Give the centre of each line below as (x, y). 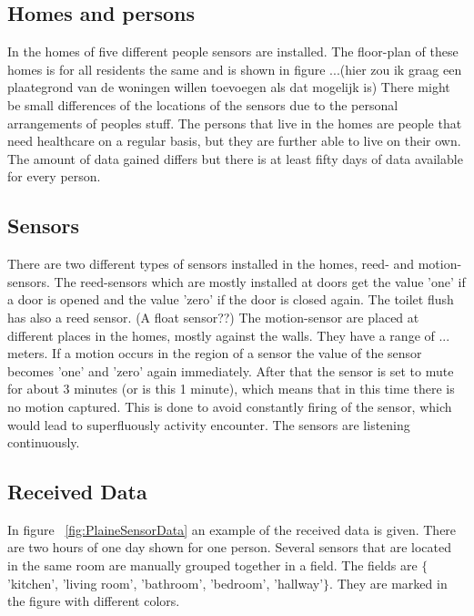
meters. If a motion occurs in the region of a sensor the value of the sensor (215, 353)
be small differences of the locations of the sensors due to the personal (203, 104)
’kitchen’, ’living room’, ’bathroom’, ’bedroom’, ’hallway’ (166, 583)
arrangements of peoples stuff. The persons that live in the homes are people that (235, 123)
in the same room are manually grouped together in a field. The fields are (212, 565)
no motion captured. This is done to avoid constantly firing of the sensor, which (230, 406)
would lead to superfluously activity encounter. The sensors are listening (209, 424)
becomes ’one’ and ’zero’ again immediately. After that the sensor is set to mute (231, 370)
